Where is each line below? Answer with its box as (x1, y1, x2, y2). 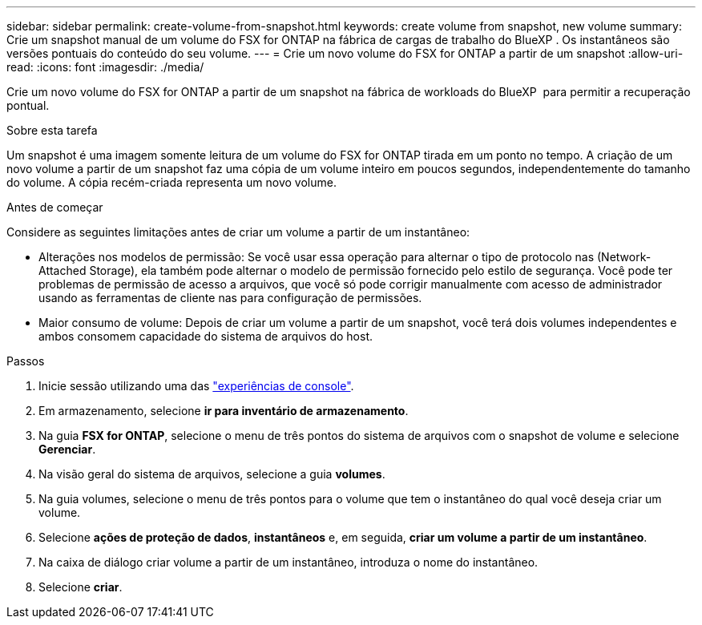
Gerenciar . (38, 442, 96, 456)
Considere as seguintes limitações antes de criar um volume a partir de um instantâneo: (6, 225, 470, 239)
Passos (6, 354, 45, 368)
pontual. (6, 99, 50, 112)
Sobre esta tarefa (6, 123, 98, 137)
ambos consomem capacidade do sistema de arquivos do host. (38, 329, 373, 343)
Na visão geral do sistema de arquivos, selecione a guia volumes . (38, 467, 385, 481)
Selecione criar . (38, 580, 123, 594)
